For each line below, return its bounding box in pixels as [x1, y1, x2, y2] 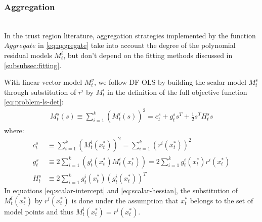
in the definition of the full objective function [107, 86, 247, 97]
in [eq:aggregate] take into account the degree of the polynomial [38, 40, 236, 50]
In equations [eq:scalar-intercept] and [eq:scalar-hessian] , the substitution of [4, 185, 238, 196]
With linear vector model [4, 77, 82, 87]
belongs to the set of [190, 195, 253, 205]
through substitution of [4, 86, 76, 97]
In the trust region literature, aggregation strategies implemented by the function [4, 30, 256, 40]
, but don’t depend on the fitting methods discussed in [63, 50, 233, 60]
